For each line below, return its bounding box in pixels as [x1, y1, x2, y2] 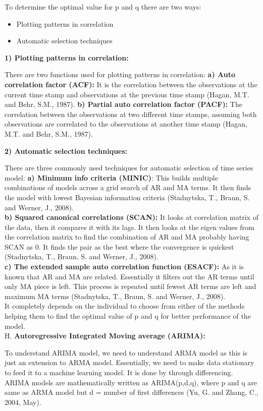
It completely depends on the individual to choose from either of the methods [5, 301, 245, 311]
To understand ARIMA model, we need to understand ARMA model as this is [5, 347, 248, 358]
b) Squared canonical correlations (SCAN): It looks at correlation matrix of [5, 212, 258, 222]
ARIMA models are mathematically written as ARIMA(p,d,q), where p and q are [5, 377, 257, 387]
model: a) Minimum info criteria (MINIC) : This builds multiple [5, 172, 218, 183]
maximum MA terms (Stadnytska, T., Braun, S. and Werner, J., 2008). [5, 290, 226, 301]
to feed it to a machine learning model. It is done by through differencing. [5, 367, 233, 377]
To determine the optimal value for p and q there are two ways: [5, 2, 201, 12]
